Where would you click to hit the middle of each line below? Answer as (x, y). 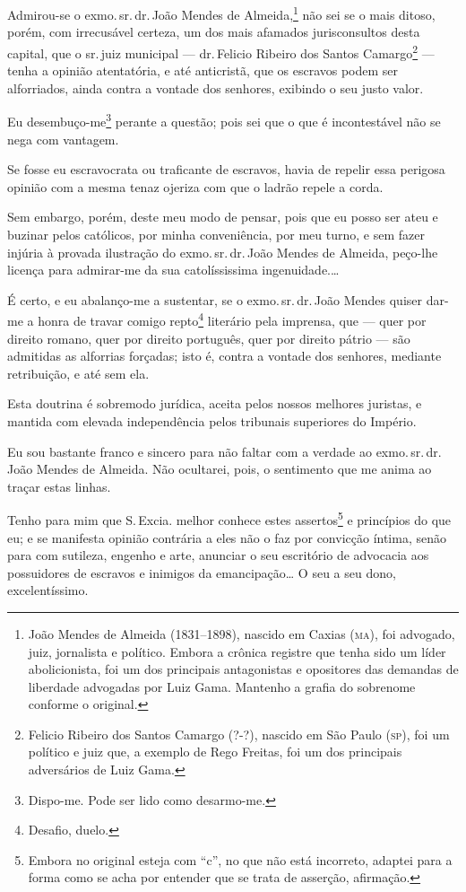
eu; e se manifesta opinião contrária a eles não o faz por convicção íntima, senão (227, 537)
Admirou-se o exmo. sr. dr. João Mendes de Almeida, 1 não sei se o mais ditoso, (221, 13)
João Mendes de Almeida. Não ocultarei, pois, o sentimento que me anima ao (220, 469)
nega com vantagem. (63, 139)
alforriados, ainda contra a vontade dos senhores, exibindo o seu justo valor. (216, 87)
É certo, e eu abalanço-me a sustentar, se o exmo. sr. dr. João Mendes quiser (215, 299)
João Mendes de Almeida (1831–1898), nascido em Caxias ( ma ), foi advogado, (242, 633)
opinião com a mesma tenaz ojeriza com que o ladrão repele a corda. (195, 186)
